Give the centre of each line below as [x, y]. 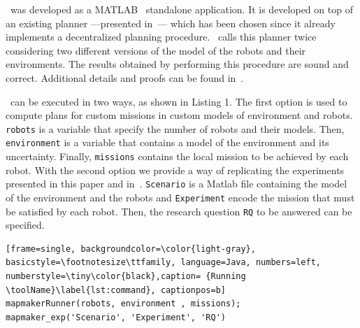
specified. [25, 225]
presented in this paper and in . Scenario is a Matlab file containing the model [177, 184]
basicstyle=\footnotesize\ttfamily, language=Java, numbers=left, [164, 263]
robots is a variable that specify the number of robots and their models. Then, [175, 128]
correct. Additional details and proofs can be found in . [125, 77]
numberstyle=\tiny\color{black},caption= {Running [126, 277]
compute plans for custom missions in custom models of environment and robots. [179, 115]
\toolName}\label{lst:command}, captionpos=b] [116, 290]
